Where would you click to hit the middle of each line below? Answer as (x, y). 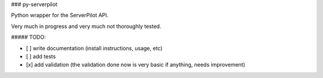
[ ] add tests (41, 56)
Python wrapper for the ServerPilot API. (60, 15)
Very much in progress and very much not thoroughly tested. (86, 26)
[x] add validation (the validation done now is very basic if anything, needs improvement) (135, 65)
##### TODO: (28, 37)
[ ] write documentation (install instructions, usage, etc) (94, 48)
